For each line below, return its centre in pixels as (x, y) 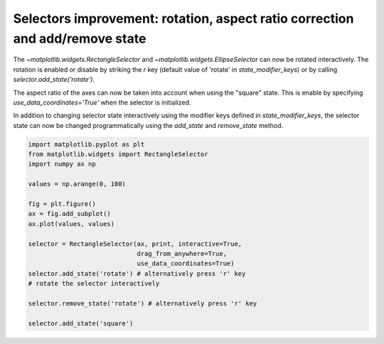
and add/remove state (80, 38)
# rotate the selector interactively (94, 284)
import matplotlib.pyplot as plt (86, 144)
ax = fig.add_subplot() (70, 214)
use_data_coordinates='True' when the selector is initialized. (102, 102)
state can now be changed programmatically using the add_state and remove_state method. (148, 125)
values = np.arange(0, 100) (77, 184)
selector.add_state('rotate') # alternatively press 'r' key (137, 273)
